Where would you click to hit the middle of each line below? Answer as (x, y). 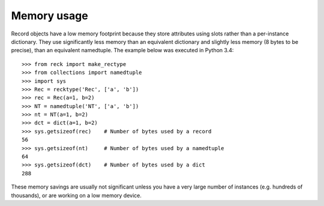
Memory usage (49, 16)
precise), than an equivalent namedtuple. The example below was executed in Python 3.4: (122, 50)
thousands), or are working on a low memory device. (76, 195)
